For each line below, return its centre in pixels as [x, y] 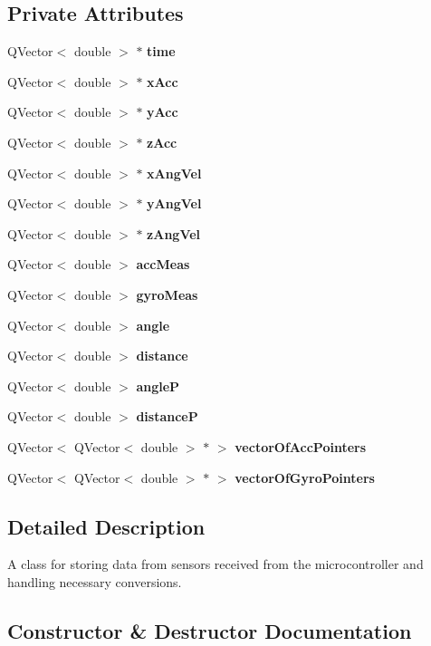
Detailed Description [106, 526]
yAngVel [174, 203]
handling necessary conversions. [95, 581]
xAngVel [174, 173]
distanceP [167, 416]
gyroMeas [167, 294]
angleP [158, 386]
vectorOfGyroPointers [305, 477]
